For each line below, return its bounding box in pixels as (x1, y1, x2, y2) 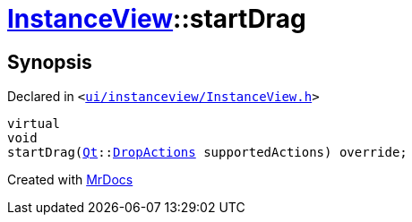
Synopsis (7, 50, 92, 73)
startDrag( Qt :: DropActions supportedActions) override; (7, 145, 408, 160)
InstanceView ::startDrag (7, 4, 306, 34)
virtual (7, 116, 61, 132)
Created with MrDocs (7, 172, 133, 188)
